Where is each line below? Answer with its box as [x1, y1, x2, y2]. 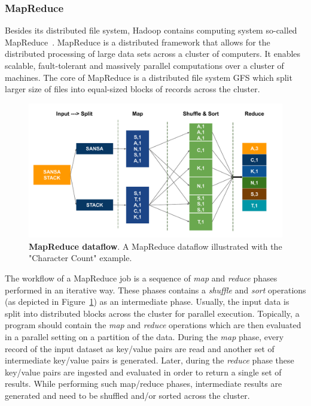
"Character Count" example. [29, 252, 132, 264]
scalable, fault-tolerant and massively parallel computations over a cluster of [5, 59, 284, 71]
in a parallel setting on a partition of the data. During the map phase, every [5, 330, 284, 343]
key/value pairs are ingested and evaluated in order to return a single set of [5, 365, 282, 378]
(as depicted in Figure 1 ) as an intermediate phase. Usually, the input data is [5, 295, 289, 308]
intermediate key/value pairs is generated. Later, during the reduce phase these [5, 354, 294, 366]
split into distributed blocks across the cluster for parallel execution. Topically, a [5, 307, 300, 319]
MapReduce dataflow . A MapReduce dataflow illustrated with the [29, 240, 282, 252]
